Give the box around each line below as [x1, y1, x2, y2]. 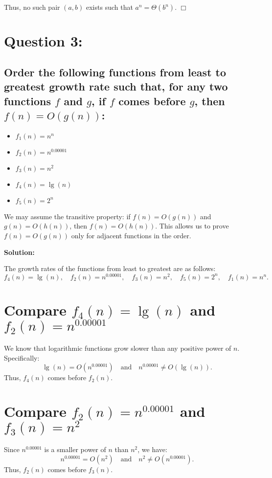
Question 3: [4, 31, 83, 51]
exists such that [86, 2, 133, 12]
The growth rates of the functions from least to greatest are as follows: [4, 263, 216, 273]
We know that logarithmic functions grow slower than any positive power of [4, 343, 231, 353]
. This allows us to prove [155, 221, 229, 231]
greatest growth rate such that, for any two [4, 79, 228, 94]
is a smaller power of [44, 444, 106, 455]
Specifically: [4, 352, 40, 363]
